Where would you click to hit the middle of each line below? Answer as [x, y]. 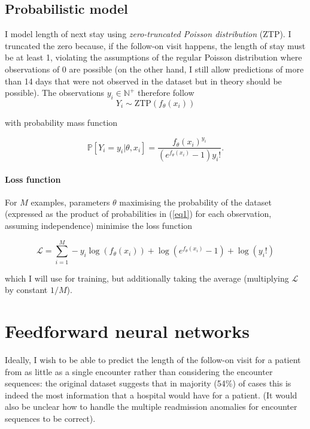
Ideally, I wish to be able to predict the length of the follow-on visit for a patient [153, 359]
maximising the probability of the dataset [195, 202]
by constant [26, 290]
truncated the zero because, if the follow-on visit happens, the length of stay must [155, 45]
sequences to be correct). [50, 418]
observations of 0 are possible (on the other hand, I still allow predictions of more [154, 69]
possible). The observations [55, 93]
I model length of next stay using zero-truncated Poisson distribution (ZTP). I [148, 34]
